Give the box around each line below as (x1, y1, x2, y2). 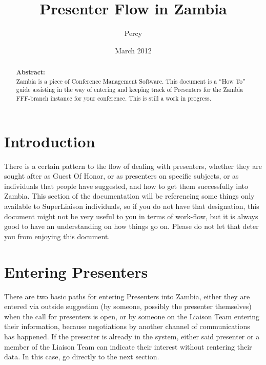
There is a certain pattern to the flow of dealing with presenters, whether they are (4, 160, 262, 171)
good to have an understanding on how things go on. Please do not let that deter (4, 221, 259, 232)
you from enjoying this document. (4, 230, 110, 241)
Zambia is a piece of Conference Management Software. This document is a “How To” (16, 76, 245, 85)
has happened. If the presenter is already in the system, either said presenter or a (4, 331, 260, 341)
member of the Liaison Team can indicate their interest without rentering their (4, 341, 252, 352)
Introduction (4, 130, 95, 151)
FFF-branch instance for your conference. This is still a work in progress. (16, 94, 212, 103)
